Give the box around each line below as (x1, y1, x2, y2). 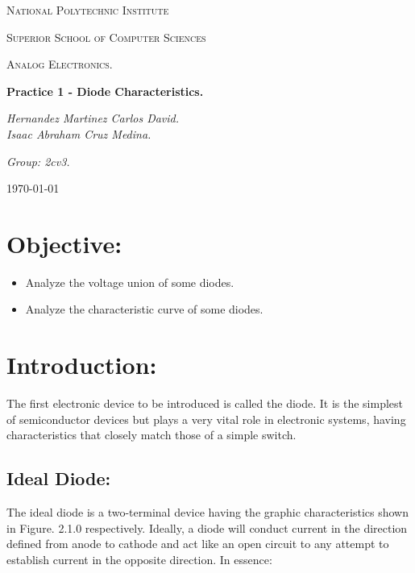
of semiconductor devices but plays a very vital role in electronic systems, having (6, 410, 406, 427)
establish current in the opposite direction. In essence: (6, 550, 272, 567)
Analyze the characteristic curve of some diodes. (25, 301, 264, 318)
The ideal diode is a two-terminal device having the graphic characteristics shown (6, 504, 409, 521)
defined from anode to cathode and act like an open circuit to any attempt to (6, 535, 389, 552)
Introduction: (6, 348, 157, 381)
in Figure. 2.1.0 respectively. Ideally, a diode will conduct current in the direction (6, 519, 408, 536)
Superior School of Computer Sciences (6, 28, 206, 45)
